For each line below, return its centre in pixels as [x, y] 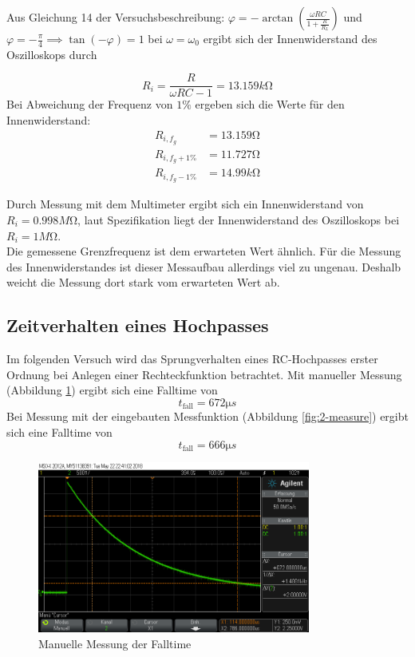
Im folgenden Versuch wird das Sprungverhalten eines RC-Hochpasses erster [192, 359]
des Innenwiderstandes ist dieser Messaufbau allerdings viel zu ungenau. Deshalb [204, 266]
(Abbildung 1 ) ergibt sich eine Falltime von [112, 390]
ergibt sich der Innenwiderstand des [290, 38]
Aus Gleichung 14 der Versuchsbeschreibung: [116, 17]
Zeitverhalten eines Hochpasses [138, 325]
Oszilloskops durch [52, 54]
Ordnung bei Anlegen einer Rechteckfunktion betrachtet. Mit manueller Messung [204, 374]
